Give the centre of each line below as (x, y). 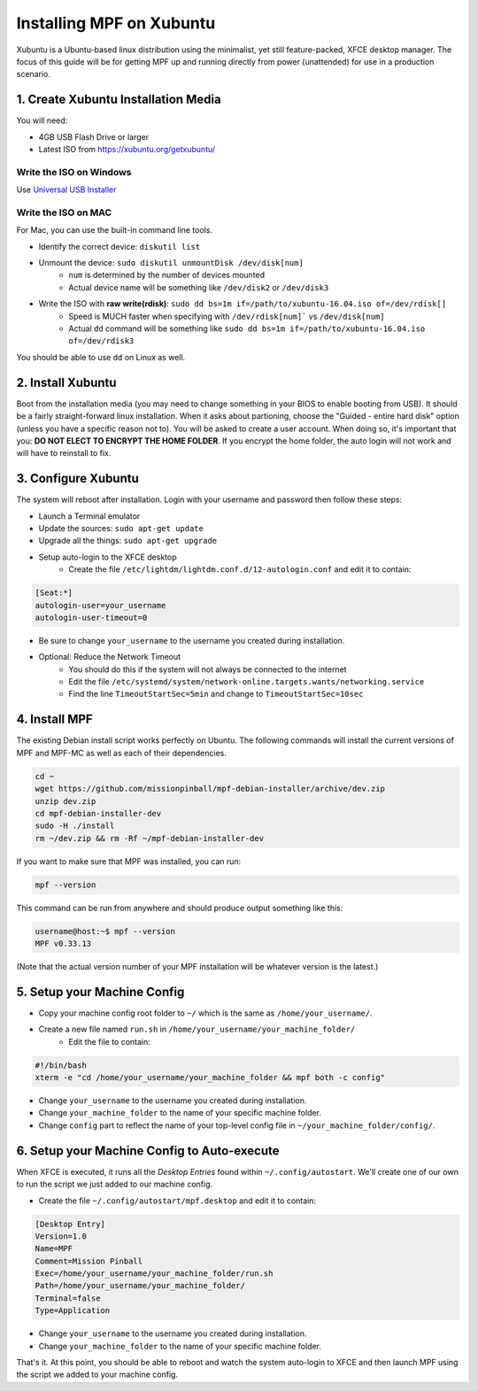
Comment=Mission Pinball (89, 1261)
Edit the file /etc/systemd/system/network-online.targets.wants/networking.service (247, 682)
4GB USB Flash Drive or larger (94, 136)
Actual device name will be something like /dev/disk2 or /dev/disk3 (199, 287)
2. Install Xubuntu (66, 382)
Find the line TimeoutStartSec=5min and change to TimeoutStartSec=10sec (216, 694)
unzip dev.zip (66, 801)
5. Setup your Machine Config (100, 992)
